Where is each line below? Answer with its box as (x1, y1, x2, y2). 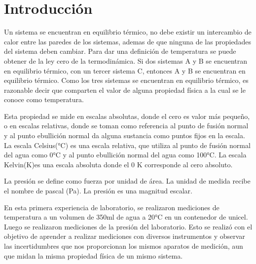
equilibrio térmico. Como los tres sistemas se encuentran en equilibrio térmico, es (4, 75, 249, 85)
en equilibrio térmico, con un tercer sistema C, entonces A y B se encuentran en (4, 65, 246, 75)
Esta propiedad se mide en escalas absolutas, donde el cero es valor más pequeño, (4, 111, 250, 121)
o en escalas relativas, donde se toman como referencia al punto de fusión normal (4, 120, 249, 131)
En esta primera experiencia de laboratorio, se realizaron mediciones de (4, 202, 219, 212)
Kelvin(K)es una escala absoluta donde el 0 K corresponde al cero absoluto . (4, 159, 233, 169)
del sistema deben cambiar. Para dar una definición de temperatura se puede (4, 46, 236, 56)
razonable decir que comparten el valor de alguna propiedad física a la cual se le (4, 84, 246, 95)
